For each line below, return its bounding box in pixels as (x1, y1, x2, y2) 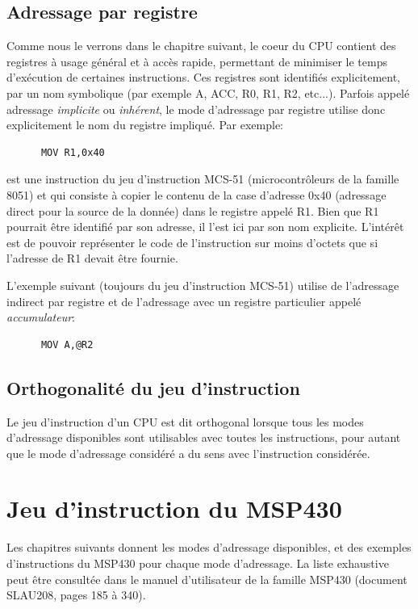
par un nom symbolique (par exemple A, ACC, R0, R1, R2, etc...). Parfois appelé (6, 84, 410, 101)
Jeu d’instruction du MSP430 (6, 492, 342, 525)
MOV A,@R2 (40, 338, 94, 351)
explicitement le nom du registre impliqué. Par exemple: (6, 116, 283, 133)
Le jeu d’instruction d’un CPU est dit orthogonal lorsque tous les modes (6, 413, 364, 430)
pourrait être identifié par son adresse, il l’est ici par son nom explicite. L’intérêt (6, 218, 404, 235)
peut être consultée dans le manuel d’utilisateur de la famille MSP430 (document (6, 570, 408, 587)
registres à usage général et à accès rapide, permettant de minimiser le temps (6, 52, 387, 69)
